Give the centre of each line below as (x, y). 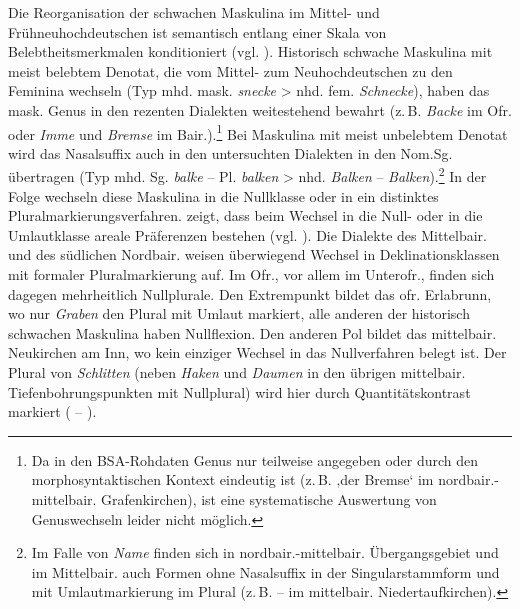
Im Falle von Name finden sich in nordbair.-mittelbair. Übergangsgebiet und (265, 552)
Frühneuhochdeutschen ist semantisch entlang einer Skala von (197, 31)
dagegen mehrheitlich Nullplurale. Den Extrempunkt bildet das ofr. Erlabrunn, (250, 293)
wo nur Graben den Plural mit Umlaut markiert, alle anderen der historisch (239, 313)
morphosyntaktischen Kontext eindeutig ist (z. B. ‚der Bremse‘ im (232, 479)
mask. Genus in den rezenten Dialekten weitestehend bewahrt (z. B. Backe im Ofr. (260, 109)
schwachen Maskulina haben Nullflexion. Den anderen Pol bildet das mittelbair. (252, 332)
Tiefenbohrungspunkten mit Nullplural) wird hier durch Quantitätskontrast (239, 391)
